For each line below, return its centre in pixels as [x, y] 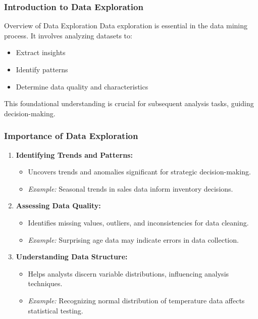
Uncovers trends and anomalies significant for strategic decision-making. [139, 172]
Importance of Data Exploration [71, 136]
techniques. [45, 283]
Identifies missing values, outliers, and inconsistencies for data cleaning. [138, 222]
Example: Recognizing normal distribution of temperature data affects [136, 300]
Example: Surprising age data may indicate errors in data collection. [133, 239]
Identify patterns [42, 69]
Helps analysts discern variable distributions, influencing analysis [128, 273]
